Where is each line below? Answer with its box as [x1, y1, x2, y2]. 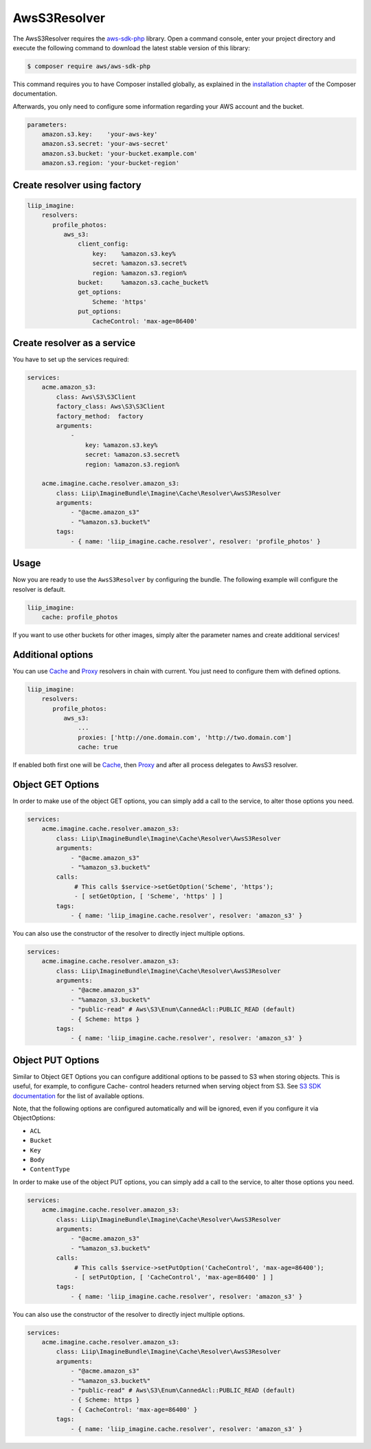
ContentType [30, 1166, 70, 1173]
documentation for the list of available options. [12, 1091, 144, 1100]
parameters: [27, 120, 68, 129]
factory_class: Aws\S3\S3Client [56, 402, 165, 411]
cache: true [78, 743, 118, 751]
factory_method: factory [56, 412, 144, 420]
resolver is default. [12, 585, 66, 593]
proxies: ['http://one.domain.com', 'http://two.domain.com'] [78, 733, 292, 741]
